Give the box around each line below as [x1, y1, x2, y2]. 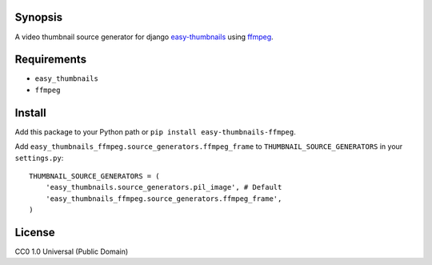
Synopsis [14, 10, 63, 24]
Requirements [14, 53, 87, 66]
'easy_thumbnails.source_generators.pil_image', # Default [45, 183, 282, 192]
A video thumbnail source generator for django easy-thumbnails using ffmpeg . [14, 32, 274, 42]
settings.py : [14, 153, 64, 163]
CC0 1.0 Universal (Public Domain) [14, 247, 129, 256]
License [14, 225, 55, 239]
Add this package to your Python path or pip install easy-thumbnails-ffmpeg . [14, 126, 296, 136]
